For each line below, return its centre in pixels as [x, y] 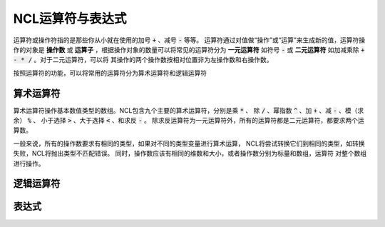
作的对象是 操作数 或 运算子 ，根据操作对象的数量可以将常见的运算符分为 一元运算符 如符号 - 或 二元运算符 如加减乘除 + [189, 49]
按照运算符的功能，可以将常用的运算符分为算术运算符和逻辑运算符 [110, 73]
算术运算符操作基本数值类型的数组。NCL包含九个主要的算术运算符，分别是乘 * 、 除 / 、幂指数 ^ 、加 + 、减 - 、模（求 [189, 110]
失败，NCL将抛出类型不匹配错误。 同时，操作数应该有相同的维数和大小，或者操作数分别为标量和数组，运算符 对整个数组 [190, 153]
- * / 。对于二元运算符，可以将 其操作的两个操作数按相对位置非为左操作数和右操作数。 [143, 60]
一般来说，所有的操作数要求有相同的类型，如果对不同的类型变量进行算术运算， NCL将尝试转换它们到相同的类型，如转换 [189, 143]
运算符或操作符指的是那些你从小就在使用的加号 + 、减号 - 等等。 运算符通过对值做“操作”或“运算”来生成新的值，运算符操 [189, 40]
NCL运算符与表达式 [70, 19]
